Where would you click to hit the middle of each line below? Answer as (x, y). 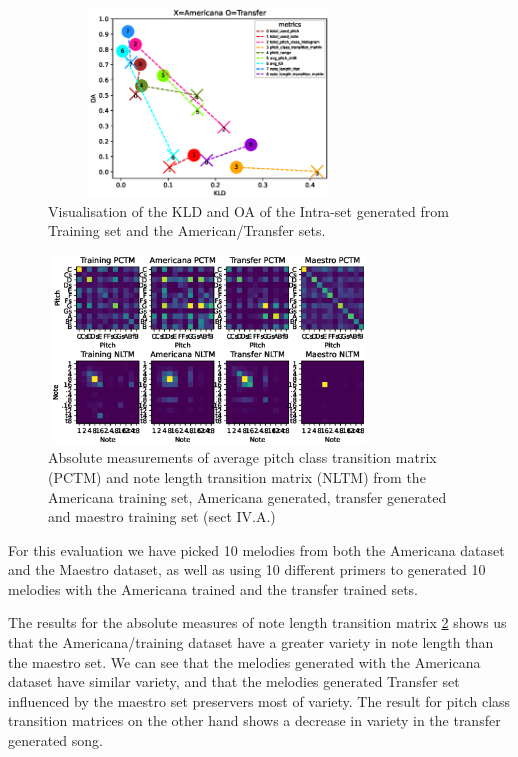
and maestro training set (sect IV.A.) (162, 516)
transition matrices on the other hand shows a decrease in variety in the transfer (254, 720)
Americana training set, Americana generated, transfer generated (247, 496)
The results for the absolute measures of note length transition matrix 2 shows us (257, 622)
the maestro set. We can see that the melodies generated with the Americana (244, 661)
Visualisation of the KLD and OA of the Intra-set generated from (248, 210)
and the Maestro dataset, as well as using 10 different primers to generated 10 (247, 569)
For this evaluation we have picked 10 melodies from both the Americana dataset (256, 549)
